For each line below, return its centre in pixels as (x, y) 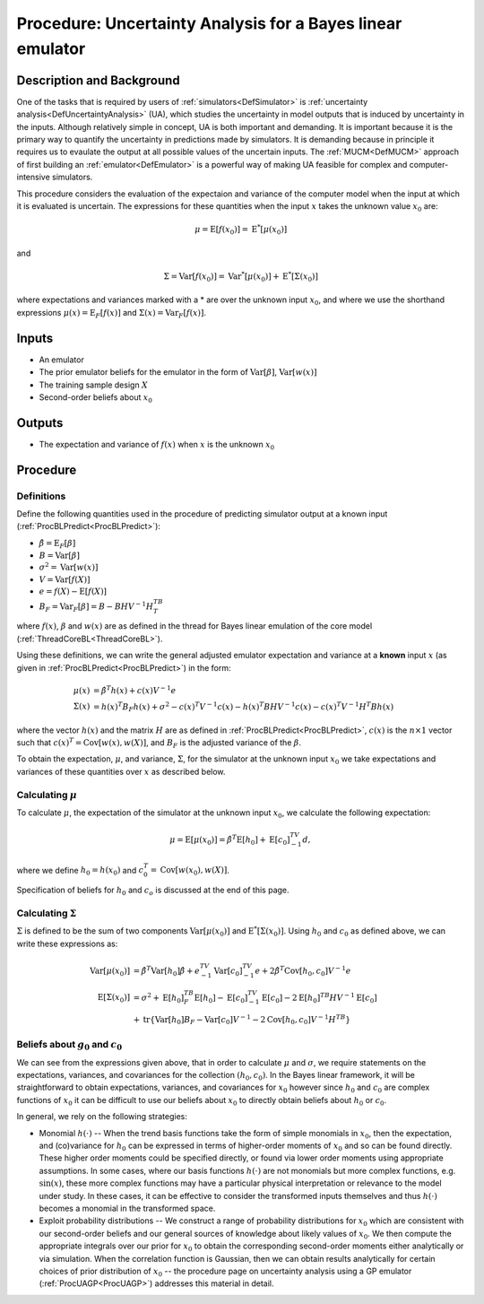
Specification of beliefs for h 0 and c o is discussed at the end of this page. (153, 891)
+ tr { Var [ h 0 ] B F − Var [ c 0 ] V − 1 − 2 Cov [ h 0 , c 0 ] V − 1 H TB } (242, 1020)
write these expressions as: (67, 943)
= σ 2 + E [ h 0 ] (159, 998)
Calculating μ (47, 795)
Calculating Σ (47, 913)
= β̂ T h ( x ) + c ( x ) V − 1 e (134, 689)
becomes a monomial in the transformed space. (127, 1208)
